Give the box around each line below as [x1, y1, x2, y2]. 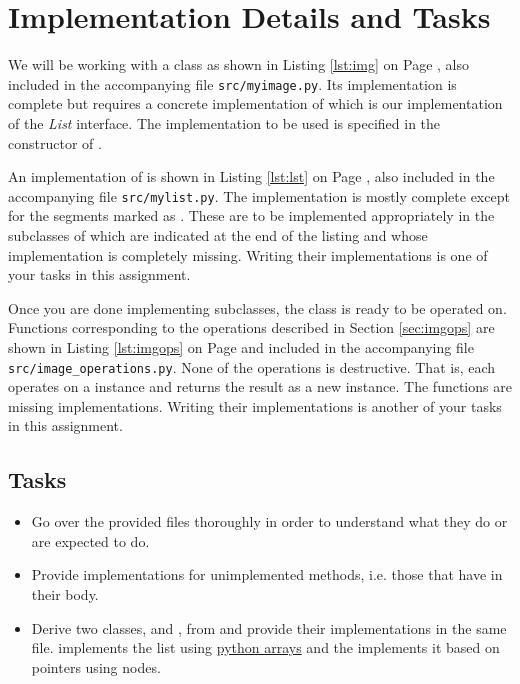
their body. [31, 583, 99, 604]
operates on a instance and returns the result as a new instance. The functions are [8, 376, 512, 397]
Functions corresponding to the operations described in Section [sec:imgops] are [8, 317, 495, 338]
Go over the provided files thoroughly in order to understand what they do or [31, 511, 508, 532]
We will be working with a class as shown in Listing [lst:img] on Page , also [8, 54, 470, 75]
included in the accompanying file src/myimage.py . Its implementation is [8, 73, 457, 94]
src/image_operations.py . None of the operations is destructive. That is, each [8, 356, 496, 377]
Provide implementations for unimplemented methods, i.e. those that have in [31, 564, 503, 585]
